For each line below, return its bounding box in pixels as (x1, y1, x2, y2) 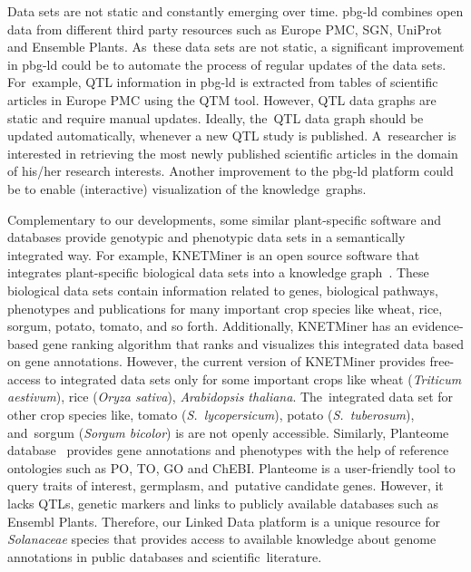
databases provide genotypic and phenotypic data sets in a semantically (7, 228, 406, 247)
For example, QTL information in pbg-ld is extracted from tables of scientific (7, 73, 438, 92)
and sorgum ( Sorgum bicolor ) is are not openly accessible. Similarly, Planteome (7, 422, 449, 441)
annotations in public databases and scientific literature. (7, 547, 322, 566)
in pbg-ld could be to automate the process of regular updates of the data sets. (7, 54, 446, 73)
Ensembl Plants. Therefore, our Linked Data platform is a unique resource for (7, 511, 440, 530)
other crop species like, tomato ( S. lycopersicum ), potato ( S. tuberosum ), (7, 405, 415, 424)
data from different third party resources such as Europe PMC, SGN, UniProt (7, 19, 442, 38)
